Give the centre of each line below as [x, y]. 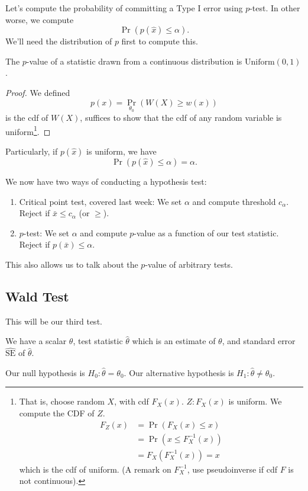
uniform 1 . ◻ [28, 130]
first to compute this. [160, 41]
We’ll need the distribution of [59, 41]
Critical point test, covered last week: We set [100, 201]
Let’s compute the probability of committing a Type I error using [124, 8]
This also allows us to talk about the [72, 264]
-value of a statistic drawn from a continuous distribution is [134, 61]
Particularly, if [32, 151]
